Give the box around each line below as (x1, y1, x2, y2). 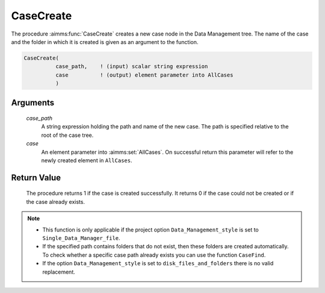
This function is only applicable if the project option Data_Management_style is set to (42, 226, 259, 233)
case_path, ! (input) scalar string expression (55, 63, 208, 70)
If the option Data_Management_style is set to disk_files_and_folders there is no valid (42, 260, 274, 267)
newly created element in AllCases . (41, 157, 132, 164)
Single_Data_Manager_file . (42, 235, 120, 242)
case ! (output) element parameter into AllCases (55, 71, 234, 78)
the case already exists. (26, 198, 85, 205)
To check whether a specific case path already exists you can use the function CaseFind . (42, 251, 266, 259)
